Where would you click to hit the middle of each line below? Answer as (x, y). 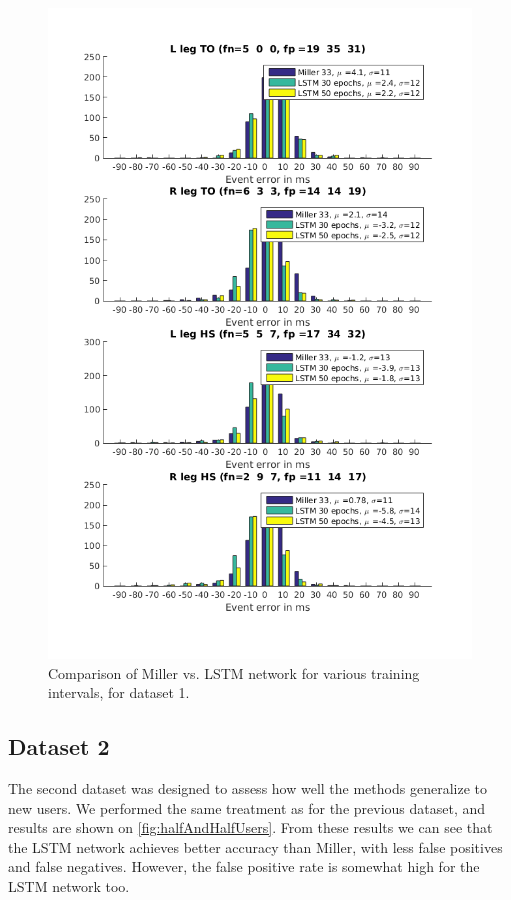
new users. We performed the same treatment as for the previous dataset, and (247, 807)
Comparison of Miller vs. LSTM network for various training (234, 672)
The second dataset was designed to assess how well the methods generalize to (247, 787)
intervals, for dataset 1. (119, 692)
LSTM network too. (69, 885)
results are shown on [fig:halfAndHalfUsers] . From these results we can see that (250, 827)
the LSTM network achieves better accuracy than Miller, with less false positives (255, 846)
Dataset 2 (59, 746)
